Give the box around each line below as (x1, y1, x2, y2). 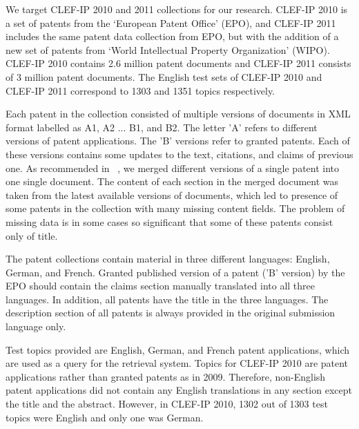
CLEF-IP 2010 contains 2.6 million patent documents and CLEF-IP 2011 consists (6, 56, 351, 70)
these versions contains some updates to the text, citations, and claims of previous (6, 146, 353, 161)
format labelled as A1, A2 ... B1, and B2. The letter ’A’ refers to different (6, 120, 318, 134)
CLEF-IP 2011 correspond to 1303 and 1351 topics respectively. (6, 83, 275, 97)
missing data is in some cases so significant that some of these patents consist (6, 214, 333, 229)
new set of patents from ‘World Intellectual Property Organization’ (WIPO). (6, 42, 330, 57)
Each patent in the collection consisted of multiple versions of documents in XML (6, 106, 351, 121)
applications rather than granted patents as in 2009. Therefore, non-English (6, 369, 326, 383)
